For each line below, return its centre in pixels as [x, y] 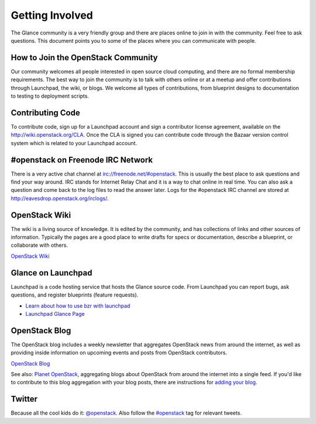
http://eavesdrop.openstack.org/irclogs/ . [60, 198]
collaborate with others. [39, 245]
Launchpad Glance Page [55, 313]
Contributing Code [45, 113]
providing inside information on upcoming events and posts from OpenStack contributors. [119, 353]
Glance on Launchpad [51, 273]
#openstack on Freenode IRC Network [82, 160]
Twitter [24, 399]
